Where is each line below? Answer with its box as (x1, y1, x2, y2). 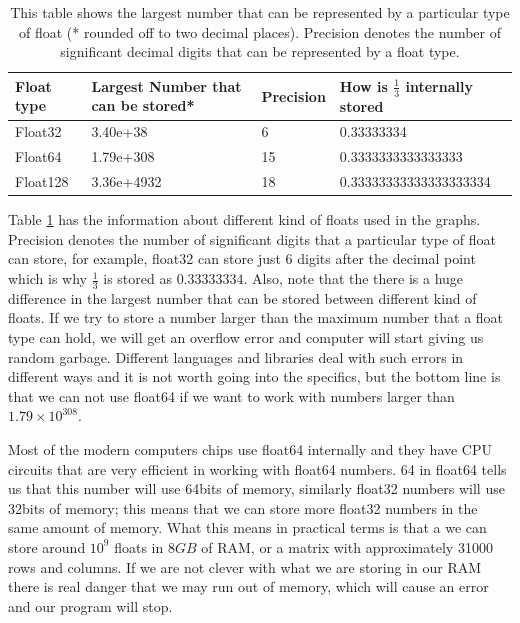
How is (339, 75, 388, 96)
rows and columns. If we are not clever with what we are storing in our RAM (8, 556, 482, 577)
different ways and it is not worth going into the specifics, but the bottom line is (8, 366, 501, 387)
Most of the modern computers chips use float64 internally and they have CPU (8, 439, 493, 459)
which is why (8, 268, 88, 289)
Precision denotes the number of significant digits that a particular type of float (8, 228, 496, 249)
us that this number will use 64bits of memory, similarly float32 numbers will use (8, 478, 505, 499)
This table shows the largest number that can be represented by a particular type (10, 2, 510, 22)
